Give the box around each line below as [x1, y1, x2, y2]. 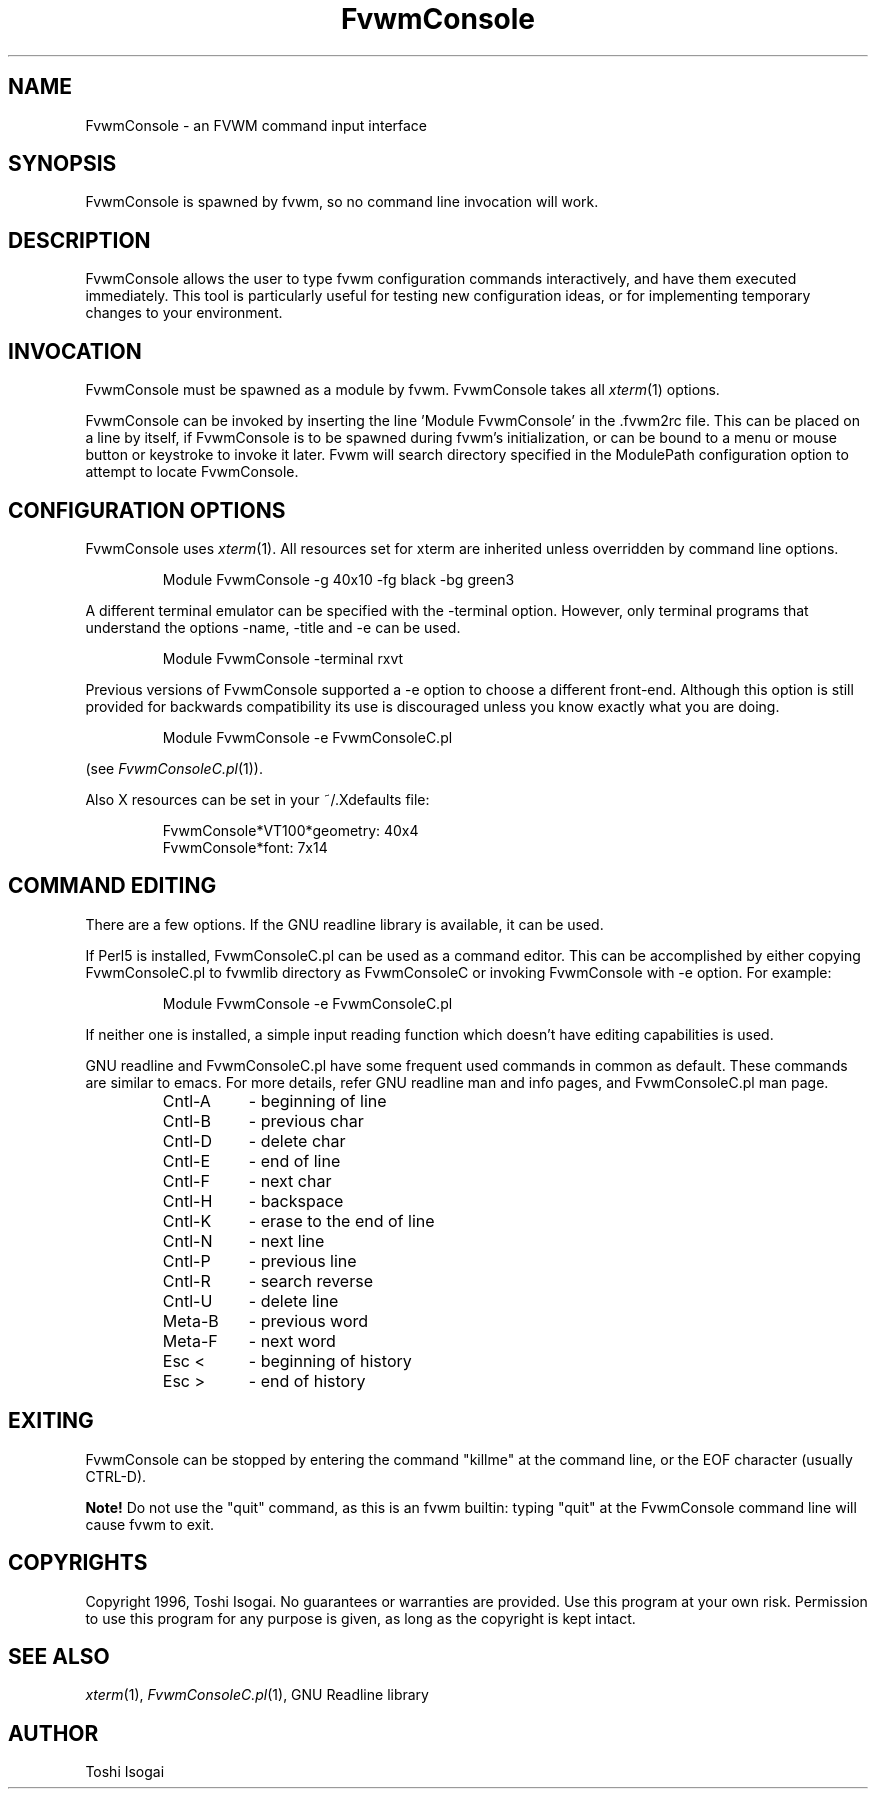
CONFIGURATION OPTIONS [8, 497, 286, 523]
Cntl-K [162, 1210, 212, 1231]
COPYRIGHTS [8, 1550, 148, 1576]
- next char [248, 1170, 332, 1191]
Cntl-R [162, 1270, 211, 1291]
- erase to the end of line [248, 1210, 435, 1231]
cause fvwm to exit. [85, 1515, 215, 1533]
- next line [248, 1230, 325, 1251]
